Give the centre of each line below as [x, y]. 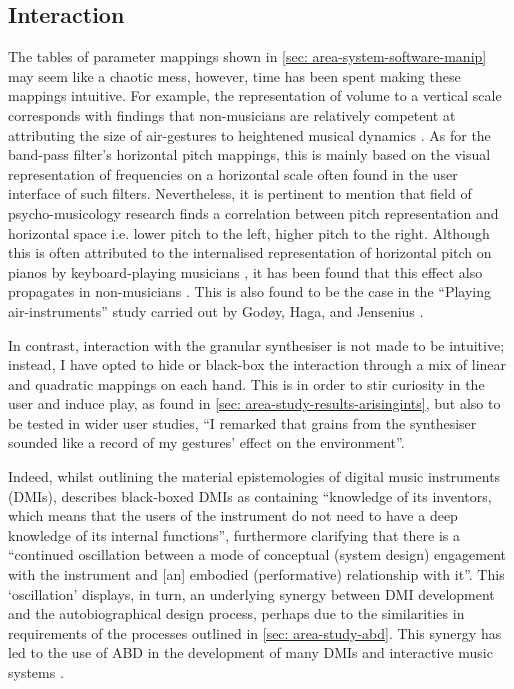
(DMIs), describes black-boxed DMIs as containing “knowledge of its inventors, [250, 495]
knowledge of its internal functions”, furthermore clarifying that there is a [234, 534]
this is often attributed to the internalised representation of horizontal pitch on [250, 252]
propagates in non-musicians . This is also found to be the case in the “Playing [249, 291]
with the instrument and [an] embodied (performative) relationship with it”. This [256, 574]
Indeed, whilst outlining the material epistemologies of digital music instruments [254, 476]
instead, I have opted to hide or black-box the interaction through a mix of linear [257, 364]
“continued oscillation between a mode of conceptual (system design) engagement [257, 554]
